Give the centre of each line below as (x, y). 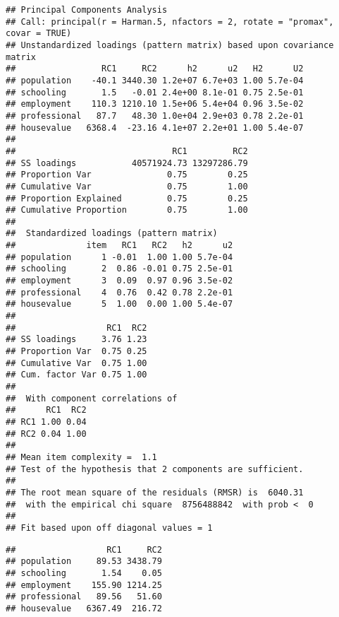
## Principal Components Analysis (87, 10)
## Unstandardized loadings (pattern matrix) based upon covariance (170, 45)
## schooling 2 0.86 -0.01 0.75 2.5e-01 (119, 269)
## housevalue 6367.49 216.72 (84, 608)
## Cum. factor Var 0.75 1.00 (76, 375)
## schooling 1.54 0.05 (84, 573)
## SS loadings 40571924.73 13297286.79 (127, 163)
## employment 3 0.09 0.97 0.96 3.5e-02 (119, 281)
